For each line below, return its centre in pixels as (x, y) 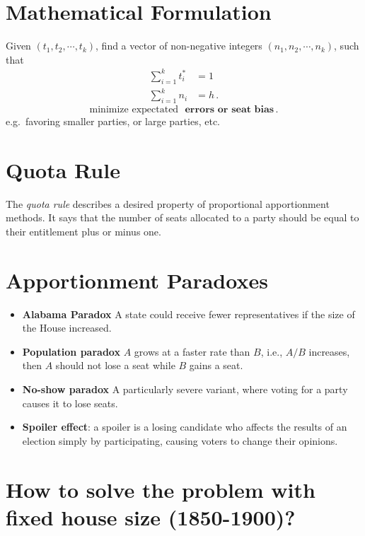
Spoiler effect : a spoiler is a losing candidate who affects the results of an (185, 427)
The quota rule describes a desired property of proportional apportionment (168, 203)
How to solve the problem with (161, 489)
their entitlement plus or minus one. (83, 231)
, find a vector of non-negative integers (179, 46)
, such (347, 46)
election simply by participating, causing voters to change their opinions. (180, 440)
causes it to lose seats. (70, 403)
